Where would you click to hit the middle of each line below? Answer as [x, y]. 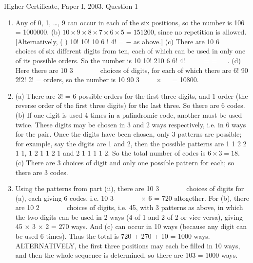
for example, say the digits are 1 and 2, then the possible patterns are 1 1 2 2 [131, 143]
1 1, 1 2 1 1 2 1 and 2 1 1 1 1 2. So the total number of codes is [110, 153]
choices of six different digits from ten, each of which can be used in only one [130, 51]
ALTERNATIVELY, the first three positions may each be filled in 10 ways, [128, 245]
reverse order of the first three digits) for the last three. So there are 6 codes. [130, 105]
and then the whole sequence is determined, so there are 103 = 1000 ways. [126, 255]
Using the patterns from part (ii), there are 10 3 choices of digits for [130, 188]
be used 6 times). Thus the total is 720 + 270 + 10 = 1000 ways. [113, 236]
